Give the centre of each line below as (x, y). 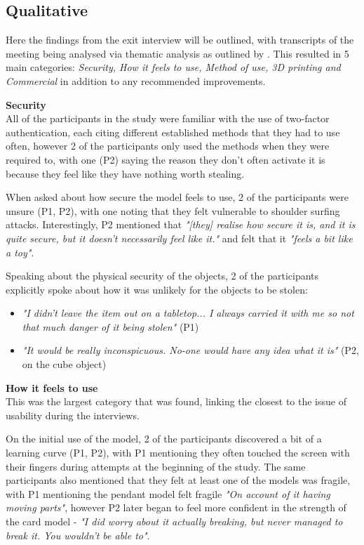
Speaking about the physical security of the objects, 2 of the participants (162, 276)
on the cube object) (64, 364)
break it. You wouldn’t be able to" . (78, 535)
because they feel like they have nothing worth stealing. (125, 173)
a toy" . (20, 252)
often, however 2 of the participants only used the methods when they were (168, 146)
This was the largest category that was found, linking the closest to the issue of (176, 401)
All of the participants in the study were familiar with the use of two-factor (168, 118)
